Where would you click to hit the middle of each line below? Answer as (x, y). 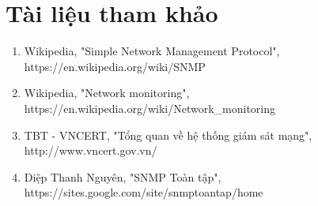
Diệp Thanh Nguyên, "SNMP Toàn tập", (123, 176)
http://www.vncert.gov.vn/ (91, 150)
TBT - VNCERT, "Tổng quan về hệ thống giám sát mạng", (168, 135)
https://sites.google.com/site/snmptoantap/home (144, 192)
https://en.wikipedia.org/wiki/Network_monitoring (150, 108)
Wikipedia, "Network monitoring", (107, 93)
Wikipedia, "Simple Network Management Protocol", (152, 51)
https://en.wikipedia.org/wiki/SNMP (115, 66)
